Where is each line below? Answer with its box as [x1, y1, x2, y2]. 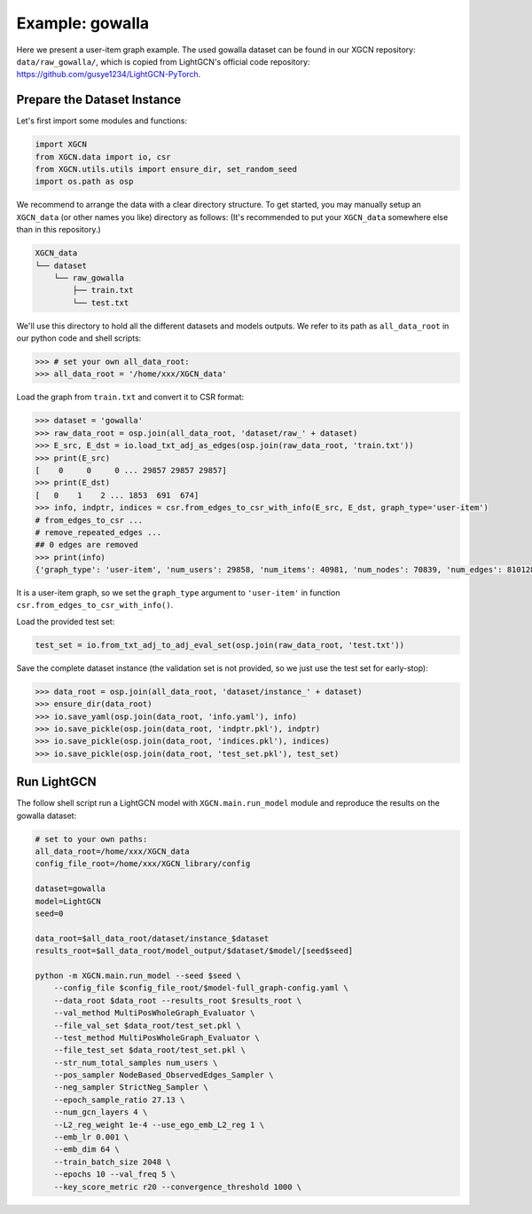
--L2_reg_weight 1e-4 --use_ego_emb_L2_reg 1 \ [53, 1119, 265, 1130]
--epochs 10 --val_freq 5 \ [53, 1170, 176, 1179]
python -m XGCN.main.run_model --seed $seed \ [35, 970, 241, 981]
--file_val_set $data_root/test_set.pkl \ [53, 1021, 241, 1030]
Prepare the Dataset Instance [16, 92, 182, 107]
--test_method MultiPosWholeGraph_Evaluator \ [53, 1032, 261, 1043]
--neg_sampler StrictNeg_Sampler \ [53, 1083, 208, 1092]
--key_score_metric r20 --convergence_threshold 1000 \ [53, 1181, 302, 1192]
